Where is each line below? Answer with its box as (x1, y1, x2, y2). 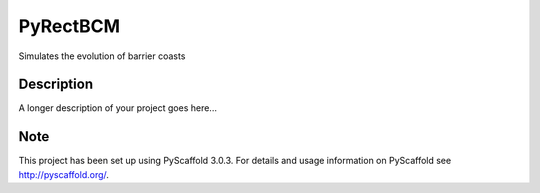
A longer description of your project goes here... (18, 102, 217, 114)
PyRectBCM (18, 15, 120, 37)
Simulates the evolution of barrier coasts (18, 50, 186, 62)
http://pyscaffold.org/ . (18, 168, 110, 180)
